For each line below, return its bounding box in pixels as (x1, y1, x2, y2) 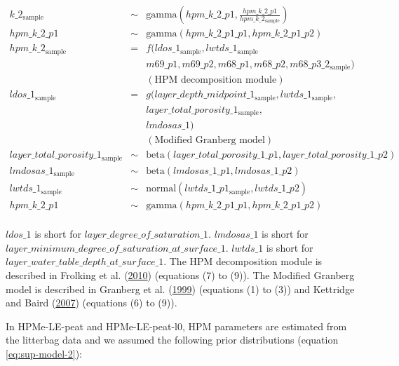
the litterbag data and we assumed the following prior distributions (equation (6, 332, 339, 347)
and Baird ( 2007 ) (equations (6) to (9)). (6, 295, 177, 310)
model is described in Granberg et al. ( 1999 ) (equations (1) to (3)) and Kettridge (6, 281, 355, 296)
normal (146, 184, 177, 194)
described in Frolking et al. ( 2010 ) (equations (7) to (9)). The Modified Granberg (6, 267, 355, 282)
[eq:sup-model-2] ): (6, 346, 82, 360)
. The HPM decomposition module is (163, 254, 323, 269)
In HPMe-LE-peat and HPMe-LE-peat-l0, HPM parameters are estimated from (6, 318, 347, 333)
